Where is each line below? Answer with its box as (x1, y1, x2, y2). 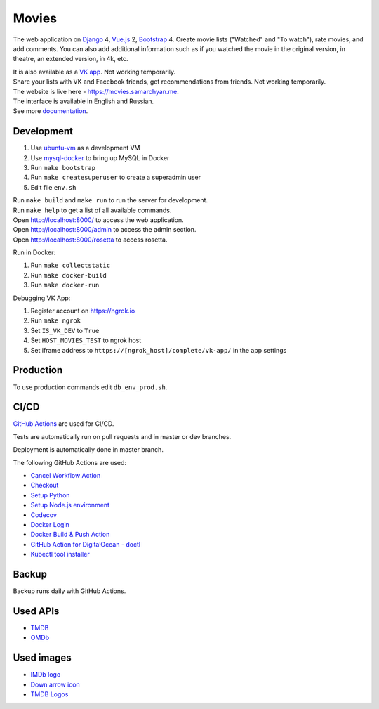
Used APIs (13, 605, 60, 617)
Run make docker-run (30, 281, 100, 290)
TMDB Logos (30, 690, 69, 698)
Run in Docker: (13, 248, 56, 256)
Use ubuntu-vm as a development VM (30, 144, 140, 152)
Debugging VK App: (13, 294, 71, 302)
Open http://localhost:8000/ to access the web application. (13, 215, 184, 224)
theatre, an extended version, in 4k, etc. (13, 55, 129, 63)
